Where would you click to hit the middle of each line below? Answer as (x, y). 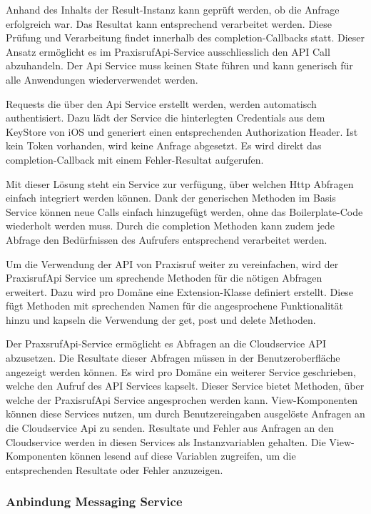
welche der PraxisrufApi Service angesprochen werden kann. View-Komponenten (182, 399)
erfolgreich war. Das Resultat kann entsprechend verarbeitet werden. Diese (169, 23)
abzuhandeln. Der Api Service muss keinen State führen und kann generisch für (179, 65)
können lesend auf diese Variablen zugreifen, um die (183, 456)
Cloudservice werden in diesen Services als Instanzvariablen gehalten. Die (166, 441)
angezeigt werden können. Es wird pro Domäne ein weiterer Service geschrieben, (181, 371)
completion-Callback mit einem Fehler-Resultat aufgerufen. (135, 159)
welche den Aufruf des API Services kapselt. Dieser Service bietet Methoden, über (185, 386)
